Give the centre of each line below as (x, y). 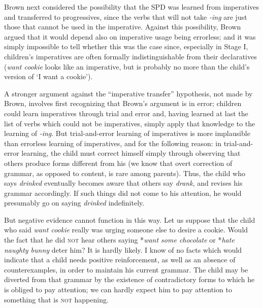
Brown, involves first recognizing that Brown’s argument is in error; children (123, 103)
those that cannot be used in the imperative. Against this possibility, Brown (123, 27)
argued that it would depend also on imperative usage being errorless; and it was (130, 36)
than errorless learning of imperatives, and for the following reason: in (113, 143)
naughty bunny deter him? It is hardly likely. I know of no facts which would (123, 249)
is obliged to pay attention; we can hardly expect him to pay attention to (118, 289)
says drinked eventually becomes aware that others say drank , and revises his (123, 183)
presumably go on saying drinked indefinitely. (74, 203)
